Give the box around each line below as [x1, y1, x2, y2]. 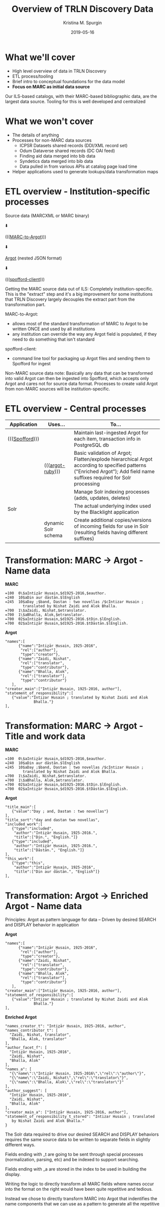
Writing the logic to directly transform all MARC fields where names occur [5, 1181, 154, 1187]
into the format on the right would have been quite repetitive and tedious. [5, 1186, 153, 1192]
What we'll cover [5, 52, 75, 63]
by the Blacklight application [74, 508, 139, 515]
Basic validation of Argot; [74, 449, 132, 456]
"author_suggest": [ [5, 1088, 48, 1093]
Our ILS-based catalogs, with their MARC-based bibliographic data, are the [5, 93, 157, 99]
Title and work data [5, 731, 86, 742]
